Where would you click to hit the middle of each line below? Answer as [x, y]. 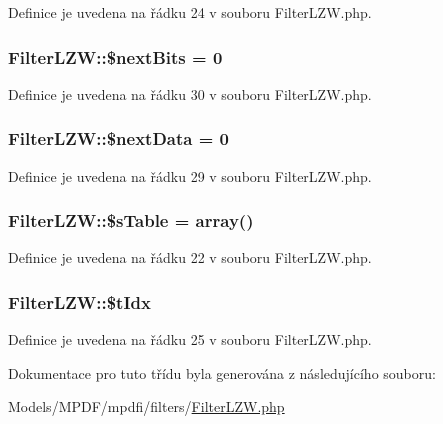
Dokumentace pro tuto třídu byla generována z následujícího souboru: [222, 372]
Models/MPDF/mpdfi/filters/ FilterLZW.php [146, 406]
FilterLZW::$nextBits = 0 [115, 56]
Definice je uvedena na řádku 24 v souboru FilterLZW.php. [190, 12]
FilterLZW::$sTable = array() [131, 220]
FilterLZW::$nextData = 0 [118, 138]
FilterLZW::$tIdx [79, 301]
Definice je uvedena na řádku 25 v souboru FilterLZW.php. [190, 339]
